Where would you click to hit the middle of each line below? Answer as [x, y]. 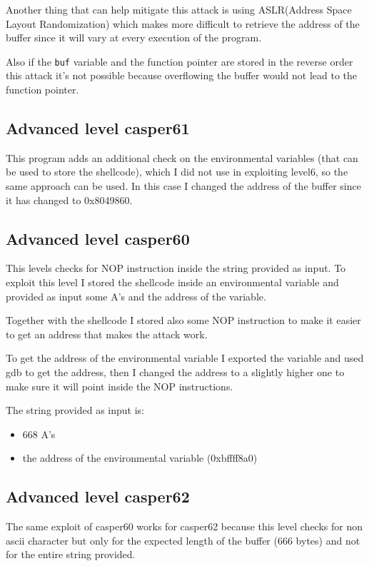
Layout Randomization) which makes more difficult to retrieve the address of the [183, 23]
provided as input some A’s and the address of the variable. [136, 296]
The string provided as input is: [75, 410]
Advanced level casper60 [98, 238]
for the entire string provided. [71, 554]
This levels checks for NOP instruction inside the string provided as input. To [176, 268]
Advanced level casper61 [98, 128]
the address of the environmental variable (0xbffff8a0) [140, 458]
